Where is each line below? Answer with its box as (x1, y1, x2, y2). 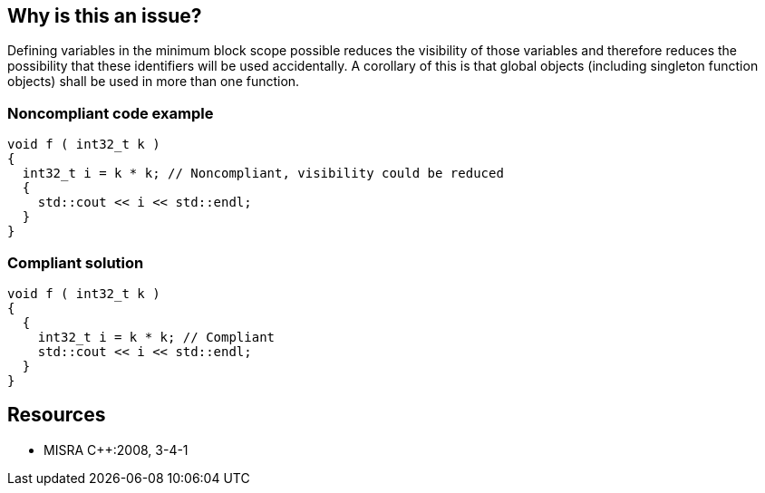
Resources (7, 403, 106, 427)
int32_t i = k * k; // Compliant (37, 329, 276, 344)
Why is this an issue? (7, 5, 202, 27)
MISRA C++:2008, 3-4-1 (44, 441, 189, 458)
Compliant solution (7, 253, 144, 272)
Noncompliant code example (7, 103, 214, 122)
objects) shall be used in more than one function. (7, 73, 300, 90)
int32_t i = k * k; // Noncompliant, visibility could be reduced (22, 166, 504, 181)
